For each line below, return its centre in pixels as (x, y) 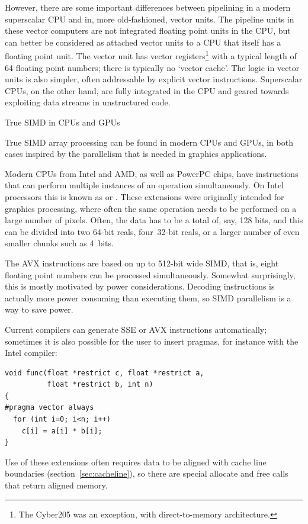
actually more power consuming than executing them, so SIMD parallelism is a (148, 298)
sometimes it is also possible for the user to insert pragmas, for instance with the (152, 341)
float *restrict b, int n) (100, 385)
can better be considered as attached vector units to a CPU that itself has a (143, 42)
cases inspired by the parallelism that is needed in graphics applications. (136, 154)
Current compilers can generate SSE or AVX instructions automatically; (136, 329)
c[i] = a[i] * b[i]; (62, 431)
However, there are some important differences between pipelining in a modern (148, 7)
